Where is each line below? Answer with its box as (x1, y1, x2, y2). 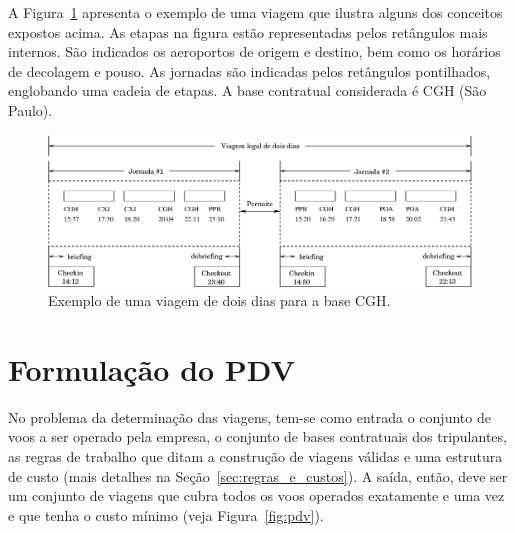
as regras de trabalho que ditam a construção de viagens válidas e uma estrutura (8, 446, 503, 467)
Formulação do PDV (8, 348, 296, 389)
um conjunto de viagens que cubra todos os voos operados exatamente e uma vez (8, 485, 505, 506)
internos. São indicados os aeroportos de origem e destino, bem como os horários (8, 41, 501, 62)
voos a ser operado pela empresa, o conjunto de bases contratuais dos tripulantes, (8, 426, 507, 447)
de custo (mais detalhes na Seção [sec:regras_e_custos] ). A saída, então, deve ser (8, 465, 508, 486)
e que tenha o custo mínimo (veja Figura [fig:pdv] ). (8, 504, 324, 525)
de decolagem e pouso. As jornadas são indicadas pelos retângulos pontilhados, (8, 60, 491, 81)
